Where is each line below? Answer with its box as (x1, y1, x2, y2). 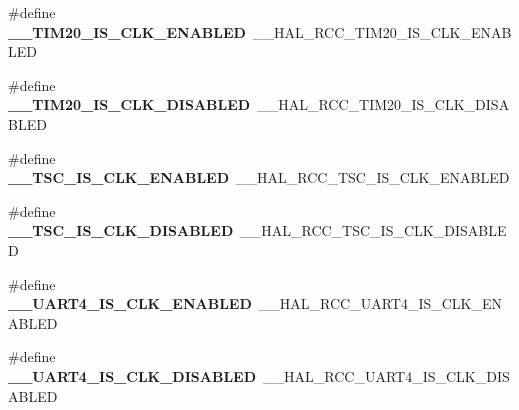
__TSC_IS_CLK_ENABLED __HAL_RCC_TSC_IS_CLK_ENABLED (8, 167, 510, 188)
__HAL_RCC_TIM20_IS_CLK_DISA (257, 94, 510, 115)
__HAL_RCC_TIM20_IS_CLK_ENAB (252, 21, 512, 42)
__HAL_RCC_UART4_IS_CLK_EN (258, 293, 503, 314)
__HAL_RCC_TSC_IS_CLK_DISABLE (240, 220, 507, 241)
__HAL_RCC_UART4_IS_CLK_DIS (262, 365, 510, 386)
